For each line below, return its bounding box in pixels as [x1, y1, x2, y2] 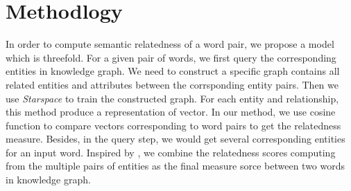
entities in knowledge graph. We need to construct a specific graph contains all [6, 64, 340, 78]
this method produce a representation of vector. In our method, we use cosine [6, 104, 336, 119]
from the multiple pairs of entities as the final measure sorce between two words [6, 158, 345, 173]
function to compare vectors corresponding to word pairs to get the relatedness [6, 118, 341, 132]
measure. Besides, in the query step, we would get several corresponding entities [6, 131, 345, 146]
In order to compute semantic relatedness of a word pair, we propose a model [6, 37, 334, 51]
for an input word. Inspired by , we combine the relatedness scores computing [6, 145, 336, 159]
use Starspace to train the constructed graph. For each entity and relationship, [6, 91, 339, 105]
